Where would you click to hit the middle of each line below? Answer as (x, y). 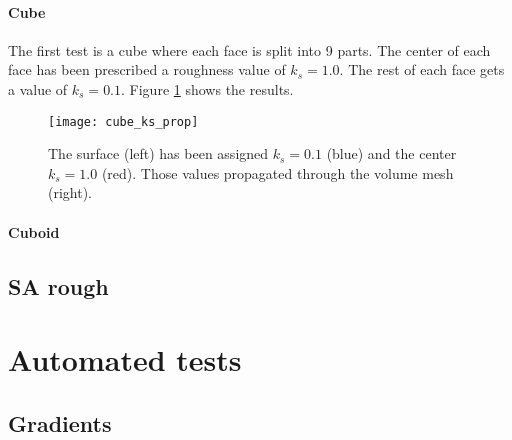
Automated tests (125, 359)
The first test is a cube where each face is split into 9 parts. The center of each (249, 49)
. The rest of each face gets (422, 69)
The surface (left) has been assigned (158, 153)
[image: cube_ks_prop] (123, 121)
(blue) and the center (391, 153)
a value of (38, 88)
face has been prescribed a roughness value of (147, 69)
